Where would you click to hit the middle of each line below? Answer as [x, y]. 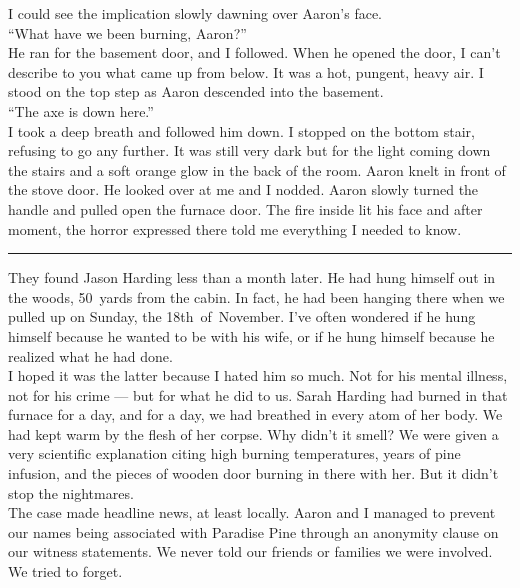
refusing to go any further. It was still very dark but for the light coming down [249, 150]
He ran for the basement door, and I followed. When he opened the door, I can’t [254, 52]
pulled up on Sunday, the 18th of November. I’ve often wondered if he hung [242, 316]
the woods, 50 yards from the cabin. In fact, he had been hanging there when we [256, 296]
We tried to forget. [65, 571]
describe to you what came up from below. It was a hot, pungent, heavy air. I [246, 71]
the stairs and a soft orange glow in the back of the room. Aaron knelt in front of [257, 169]
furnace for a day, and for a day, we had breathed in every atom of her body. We [255, 414]
